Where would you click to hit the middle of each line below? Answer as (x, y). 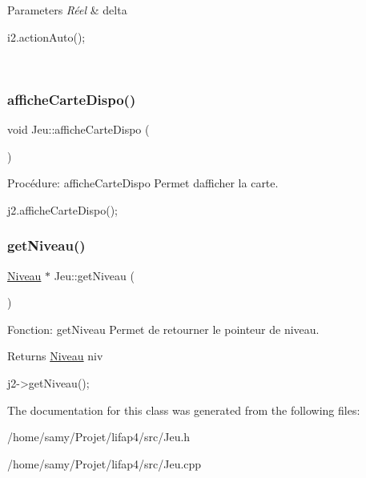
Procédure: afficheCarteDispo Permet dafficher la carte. (143, 183)
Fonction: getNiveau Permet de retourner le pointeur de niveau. (163, 329)
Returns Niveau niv (55, 356)
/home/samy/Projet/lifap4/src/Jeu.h (99, 437)
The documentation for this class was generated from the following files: (184, 410)
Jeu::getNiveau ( (94, 275)
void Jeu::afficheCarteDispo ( (78, 129)
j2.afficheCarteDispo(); (62, 209)
